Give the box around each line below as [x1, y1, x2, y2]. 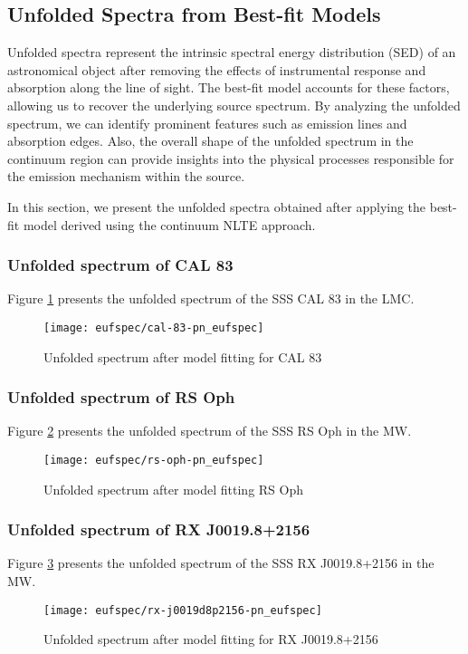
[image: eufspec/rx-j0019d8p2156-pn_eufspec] [43, 603, 322, 617]
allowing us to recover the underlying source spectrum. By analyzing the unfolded [7, 95, 461, 114]
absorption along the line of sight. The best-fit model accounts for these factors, [7, 78, 450, 97]
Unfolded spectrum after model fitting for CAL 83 [43, 347, 322, 366]
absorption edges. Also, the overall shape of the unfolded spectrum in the [7, 131, 414, 150]
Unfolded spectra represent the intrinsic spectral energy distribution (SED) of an [7, 43, 456, 62]
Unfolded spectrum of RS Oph [7, 386, 235, 409]
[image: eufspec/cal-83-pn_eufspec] [43, 321, 264, 334]
